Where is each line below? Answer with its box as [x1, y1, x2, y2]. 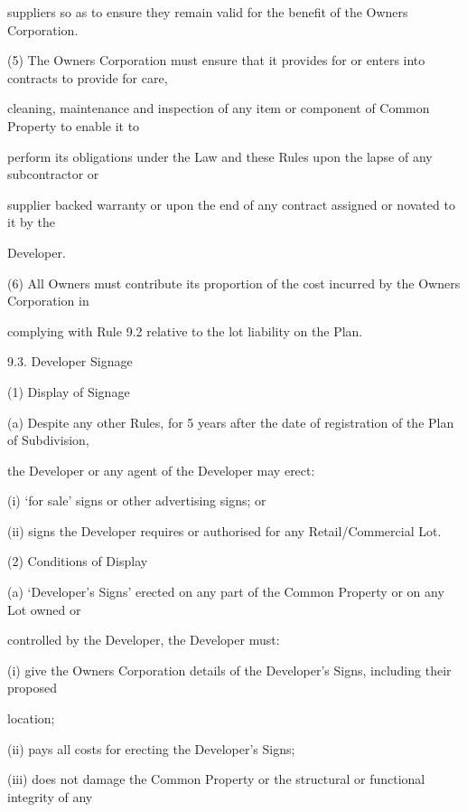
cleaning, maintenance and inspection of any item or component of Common [7, 99, 430, 118]
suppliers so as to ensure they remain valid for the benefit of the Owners [7, 3, 408, 21]
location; [7, 709, 55, 728]
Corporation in [7, 291, 89, 310]
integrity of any [7, 787, 93, 806]
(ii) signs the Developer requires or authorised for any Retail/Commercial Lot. [7, 521, 442, 540]
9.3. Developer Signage [7, 352, 133, 371]
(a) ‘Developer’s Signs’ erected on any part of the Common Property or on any [7, 582, 444, 601]
